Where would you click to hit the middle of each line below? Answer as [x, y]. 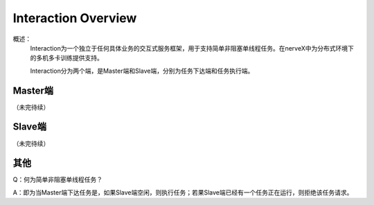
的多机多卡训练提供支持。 [66, 58]
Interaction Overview [75, 18]
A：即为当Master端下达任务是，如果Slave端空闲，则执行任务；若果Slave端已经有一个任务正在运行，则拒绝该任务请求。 [183, 192]
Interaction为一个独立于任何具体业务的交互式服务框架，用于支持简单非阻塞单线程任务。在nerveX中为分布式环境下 [192, 48]
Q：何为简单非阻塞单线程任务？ [58, 179]
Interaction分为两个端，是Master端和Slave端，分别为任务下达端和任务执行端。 [142, 71]
